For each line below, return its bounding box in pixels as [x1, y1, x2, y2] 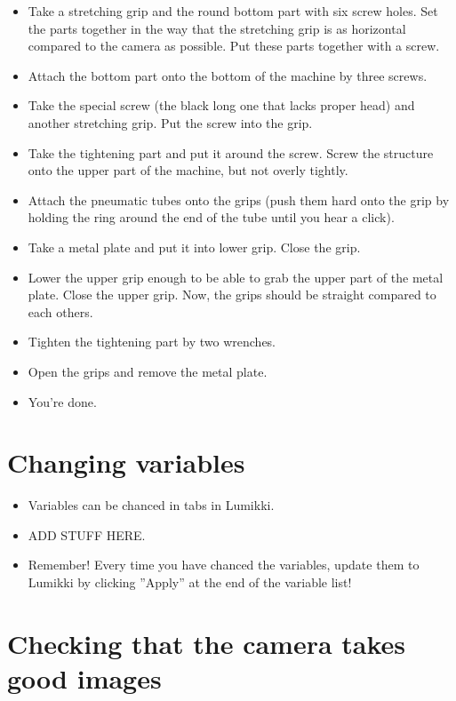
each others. [28, 302, 93, 321]
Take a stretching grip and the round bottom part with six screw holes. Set [28, 2, 438, 20]
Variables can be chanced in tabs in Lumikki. [28, 496, 275, 514]
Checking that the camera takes [7, 625, 406, 661]
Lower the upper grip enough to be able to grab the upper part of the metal [28, 267, 444, 286]
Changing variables [7, 444, 245, 481]
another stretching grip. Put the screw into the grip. [28, 113, 313, 131]
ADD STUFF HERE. [28, 525, 146, 544]
